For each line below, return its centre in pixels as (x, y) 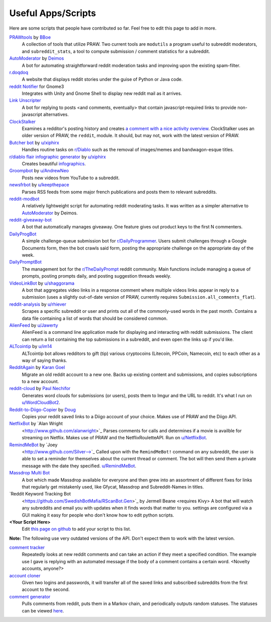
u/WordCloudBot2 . (41, 403)
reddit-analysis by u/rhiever (38, 304)
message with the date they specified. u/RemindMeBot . (79, 466)
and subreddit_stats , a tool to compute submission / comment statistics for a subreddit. (116, 51)
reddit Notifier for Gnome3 (37, 86)
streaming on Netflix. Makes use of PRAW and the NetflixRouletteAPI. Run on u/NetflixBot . (114, 438)
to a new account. (40, 382)
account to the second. (46, 589)
